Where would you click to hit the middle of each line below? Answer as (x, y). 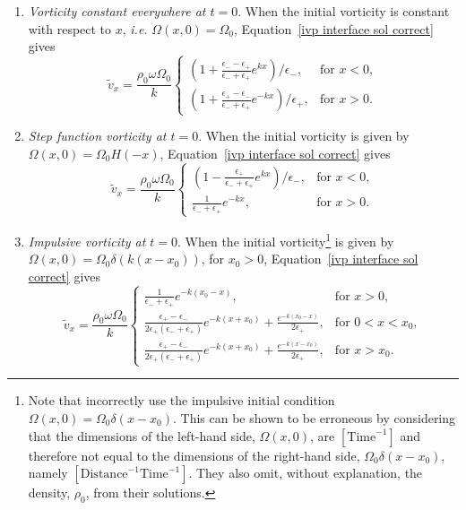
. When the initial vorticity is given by (304, 136)
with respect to (70, 28)
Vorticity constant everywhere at (117, 11)
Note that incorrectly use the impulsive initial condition (181, 400)
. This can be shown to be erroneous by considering (315, 417)
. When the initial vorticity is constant (344, 11)
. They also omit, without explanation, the (306, 473)
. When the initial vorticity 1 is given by (286, 239)
